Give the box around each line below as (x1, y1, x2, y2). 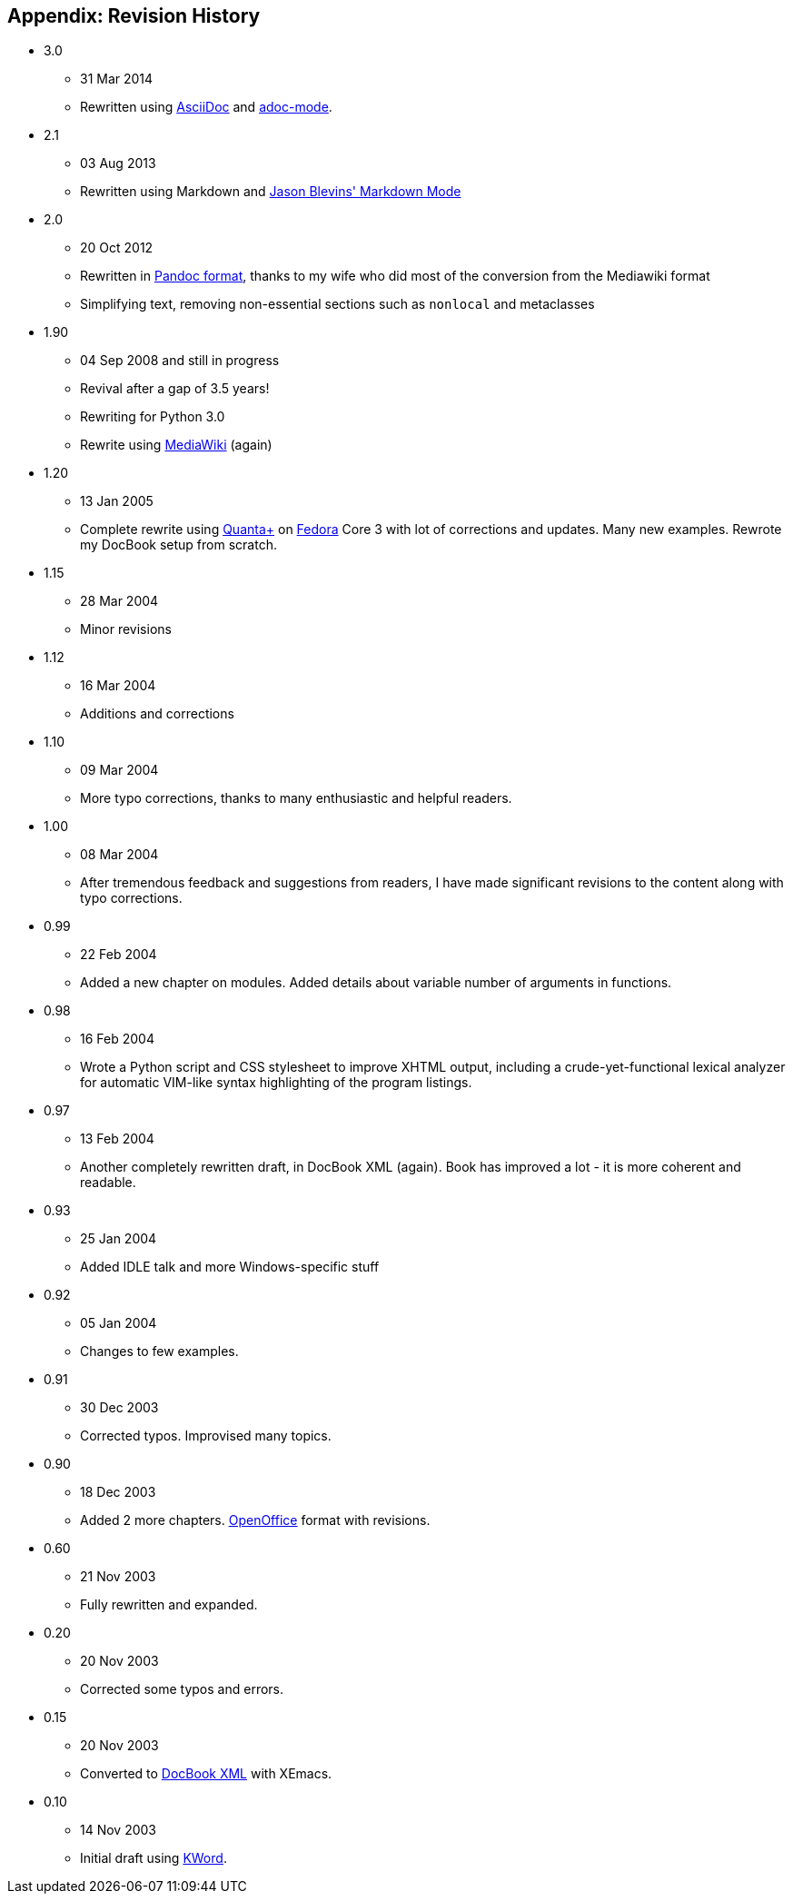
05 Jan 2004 (80, 1315, 157, 1332)
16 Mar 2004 (80, 678, 156, 694)
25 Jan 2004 (80, 1231, 157, 1247)
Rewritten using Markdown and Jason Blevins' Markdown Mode (80, 183, 461, 200)
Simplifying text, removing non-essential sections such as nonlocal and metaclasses (80, 296, 595, 312)
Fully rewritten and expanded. (80, 1597, 258, 1613)
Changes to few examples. (80, 1343, 239, 1360)
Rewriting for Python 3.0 (80, 409, 225, 425)
